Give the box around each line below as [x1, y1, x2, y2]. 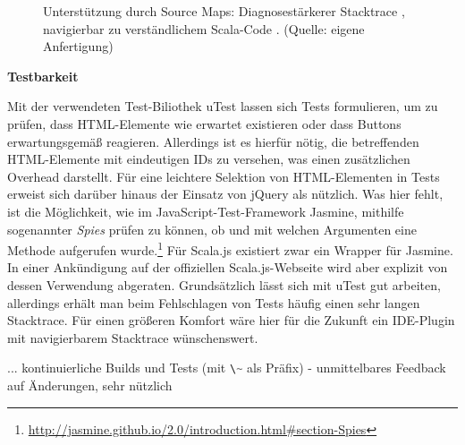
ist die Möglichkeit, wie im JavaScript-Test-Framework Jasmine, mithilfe [7, 201, 404, 220]
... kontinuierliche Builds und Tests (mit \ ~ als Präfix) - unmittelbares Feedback [7, 358, 446, 377]
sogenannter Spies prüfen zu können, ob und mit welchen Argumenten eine [7, 219, 417, 238]
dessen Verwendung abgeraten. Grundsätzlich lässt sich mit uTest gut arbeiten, [7, 275, 441, 294]
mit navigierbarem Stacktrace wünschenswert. [7, 328, 258, 347]
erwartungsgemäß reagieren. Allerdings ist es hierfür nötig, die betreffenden [7, 132, 419, 150]
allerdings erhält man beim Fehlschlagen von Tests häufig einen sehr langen [7, 293, 420, 312]
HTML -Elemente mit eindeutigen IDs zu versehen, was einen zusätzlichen [7, 150, 410, 168]
